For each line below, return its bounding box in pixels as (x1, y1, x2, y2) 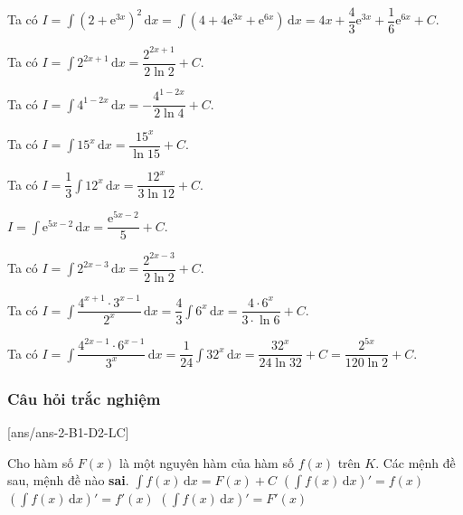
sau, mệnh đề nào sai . (7, 471, 129, 490)
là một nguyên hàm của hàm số (119, 453, 294, 472)
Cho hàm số (7, 453, 74, 472)
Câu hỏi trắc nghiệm (7, 387, 161, 409)
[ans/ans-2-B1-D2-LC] (7, 423, 129, 442)
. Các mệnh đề (375, 453, 456, 472)
